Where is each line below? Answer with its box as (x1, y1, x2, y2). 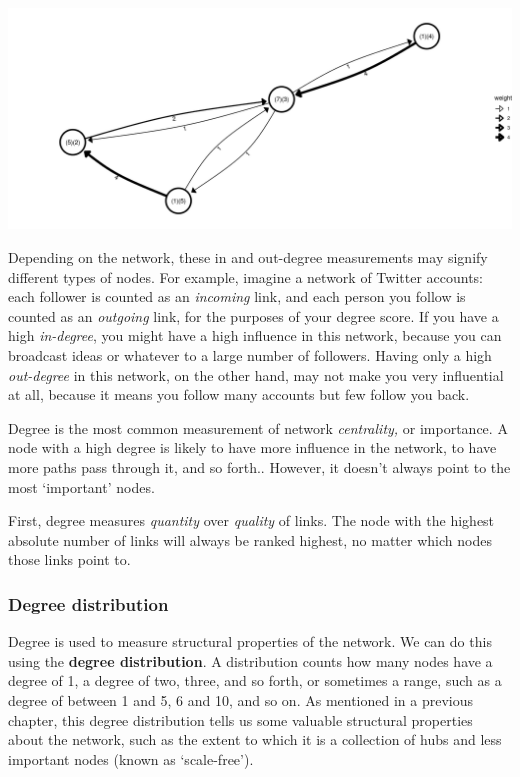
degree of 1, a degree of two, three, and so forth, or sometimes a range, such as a (8, 670, 502, 691)
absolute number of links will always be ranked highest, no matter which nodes (8, 529, 492, 550)
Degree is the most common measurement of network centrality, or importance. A (8, 417, 508, 438)
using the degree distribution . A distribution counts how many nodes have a (8, 650, 493, 671)
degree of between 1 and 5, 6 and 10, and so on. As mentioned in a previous (8, 689, 474, 710)
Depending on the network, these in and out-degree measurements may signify (8, 247, 488, 268)
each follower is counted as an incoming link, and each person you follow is (8, 286, 466, 307)
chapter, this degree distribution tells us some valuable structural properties (8, 709, 473, 730)
